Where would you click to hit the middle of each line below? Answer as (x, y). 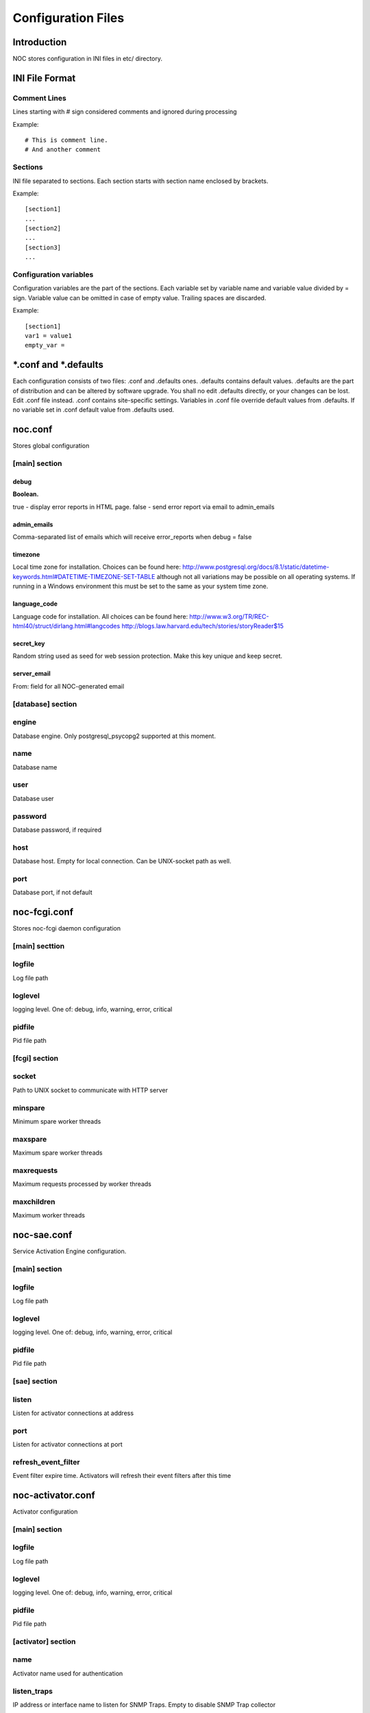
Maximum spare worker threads (58, 1153)
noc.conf (33, 429)
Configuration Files (69, 18)
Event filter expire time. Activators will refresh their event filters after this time (122, 1476)
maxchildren (34, 1201)
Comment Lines (39, 98)
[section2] (43, 229)
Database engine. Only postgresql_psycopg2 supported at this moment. (114, 736)
